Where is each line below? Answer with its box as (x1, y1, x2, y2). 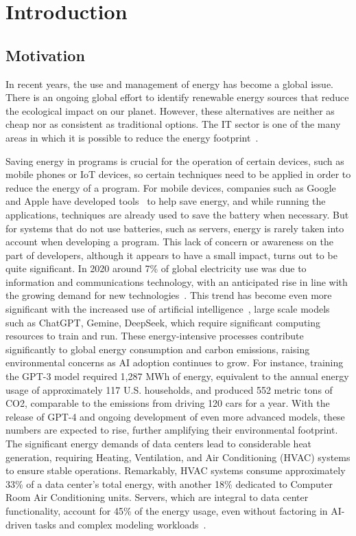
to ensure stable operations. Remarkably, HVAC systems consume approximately (5, 463, 346, 478)
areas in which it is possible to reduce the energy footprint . (5, 130, 259, 144)
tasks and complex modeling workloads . (34, 517, 206, 531)
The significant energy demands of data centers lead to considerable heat (5, 436, 312, 451)
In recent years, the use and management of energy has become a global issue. (5, 76, 333, 91)
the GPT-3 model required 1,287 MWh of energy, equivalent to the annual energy (5, 369, 349, 383)
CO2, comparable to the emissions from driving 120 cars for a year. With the (5, 396, 330, 410)
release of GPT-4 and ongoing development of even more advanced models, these (5, 409, 345, 423)
